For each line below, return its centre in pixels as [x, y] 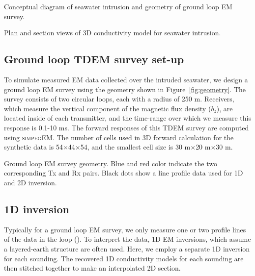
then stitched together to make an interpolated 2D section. [92, 268]
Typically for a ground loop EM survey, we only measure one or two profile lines [125, 229]
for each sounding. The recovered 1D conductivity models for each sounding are [124, 258]
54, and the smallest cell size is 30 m [135, 147]
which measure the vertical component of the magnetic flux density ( [108, 108]
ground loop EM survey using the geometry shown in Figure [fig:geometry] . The [125, 89]
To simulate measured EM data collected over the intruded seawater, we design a [126, 79]
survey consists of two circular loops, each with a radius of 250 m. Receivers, [119, 99]
